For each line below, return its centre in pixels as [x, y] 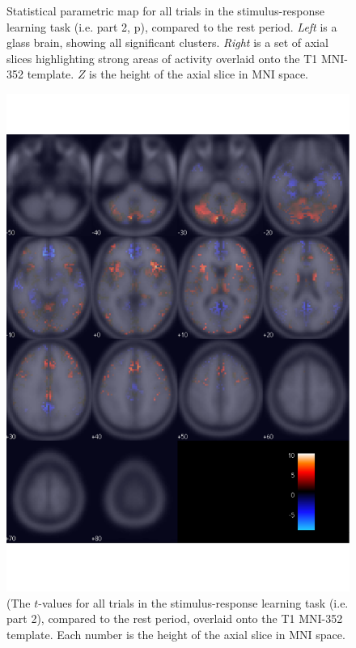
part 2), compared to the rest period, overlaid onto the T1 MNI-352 [175, 618]
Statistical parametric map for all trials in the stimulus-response [166, 11]
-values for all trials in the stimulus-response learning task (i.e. [193, 602]
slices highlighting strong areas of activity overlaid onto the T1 [162, 58]
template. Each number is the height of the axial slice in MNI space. [176, 634]
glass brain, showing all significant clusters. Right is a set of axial [167, 42]
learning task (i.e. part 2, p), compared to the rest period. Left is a [172, 26]
